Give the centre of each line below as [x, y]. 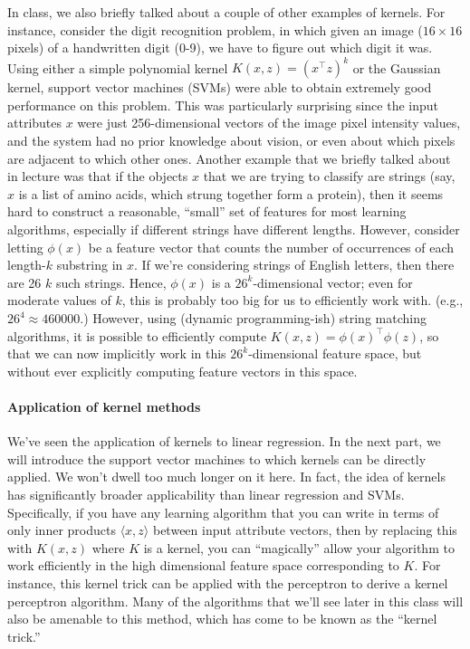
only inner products [62, 530]
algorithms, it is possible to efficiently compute [137, 335]
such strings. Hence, [111, 282]
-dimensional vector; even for [333, 282]
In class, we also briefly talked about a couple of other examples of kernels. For [226, 12]
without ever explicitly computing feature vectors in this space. [182, 371]
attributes [35, 123]
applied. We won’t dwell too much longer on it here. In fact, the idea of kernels [226, 477]
